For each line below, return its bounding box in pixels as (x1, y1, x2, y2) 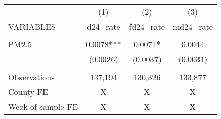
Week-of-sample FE (8, 101, 78, 112)
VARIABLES (8, 20, 56, 32)
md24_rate (172, 20, 213, 32)
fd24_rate (129, 20, 165, 32)
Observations (8, 71, 55, 83)
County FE (8, 86, 48, 98)
